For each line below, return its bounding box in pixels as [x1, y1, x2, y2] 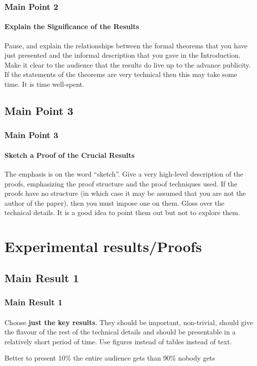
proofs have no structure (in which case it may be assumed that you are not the [4, 188, 246, 198]
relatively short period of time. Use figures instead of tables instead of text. [4, 336, 232, 346]
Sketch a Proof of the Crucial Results [4, 149, 135, 160]
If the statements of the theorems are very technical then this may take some [4, 69, 237, 79]
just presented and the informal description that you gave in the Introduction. [4, 50, 241, 60]
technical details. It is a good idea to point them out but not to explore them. [4, 207, 240, 218]
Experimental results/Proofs [4, 236, 202, 256]
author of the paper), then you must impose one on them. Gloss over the [4, 197, 224, 208]
